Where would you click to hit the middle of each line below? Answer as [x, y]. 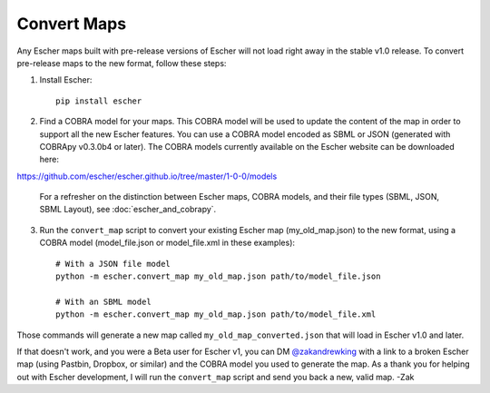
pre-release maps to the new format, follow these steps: [122, 63]
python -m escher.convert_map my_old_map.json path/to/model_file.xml [216, 314]
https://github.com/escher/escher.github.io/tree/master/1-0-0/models [147, 176]
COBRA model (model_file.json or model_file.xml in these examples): [167, 243]
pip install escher [99, 101]
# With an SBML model [103, 301]
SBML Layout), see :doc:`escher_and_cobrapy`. [128, 210]
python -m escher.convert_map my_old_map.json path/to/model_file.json [218, 276]
